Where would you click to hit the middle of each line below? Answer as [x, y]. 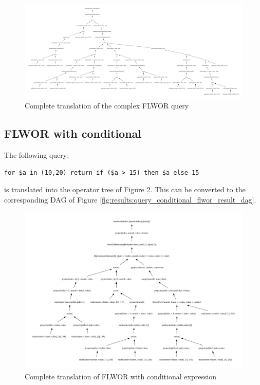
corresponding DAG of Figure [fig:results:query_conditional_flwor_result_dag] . [130, 200]
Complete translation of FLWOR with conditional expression [121, 376]
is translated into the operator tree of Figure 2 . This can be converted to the [125, 189]
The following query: [37, 155]
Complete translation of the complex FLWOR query [107, 106]
